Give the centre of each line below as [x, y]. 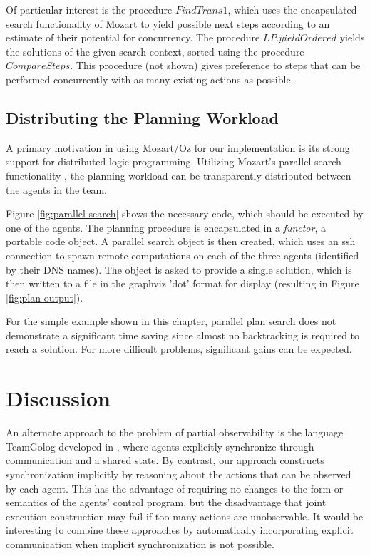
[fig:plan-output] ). [45, 297]
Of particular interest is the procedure [89, 9]
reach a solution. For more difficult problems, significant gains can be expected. [179, 349]
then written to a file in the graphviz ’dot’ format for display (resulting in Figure [183, 283]
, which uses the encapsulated [292, 9]
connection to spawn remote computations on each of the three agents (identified [183, 255]
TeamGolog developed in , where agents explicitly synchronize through [160, 446]
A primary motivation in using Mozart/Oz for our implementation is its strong [178, 147]
